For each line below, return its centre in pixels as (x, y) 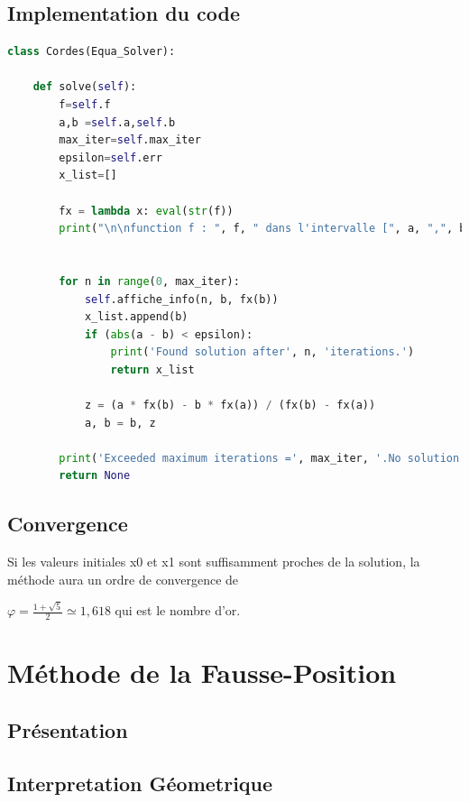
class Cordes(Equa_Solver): (92, 52)
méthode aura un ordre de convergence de (123, 579)
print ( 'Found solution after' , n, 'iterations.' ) (262, 352)
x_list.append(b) (136, 317)
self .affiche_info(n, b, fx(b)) (181, 299)
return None (95, 476)
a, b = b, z (120, 423)
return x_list (152, 369)
